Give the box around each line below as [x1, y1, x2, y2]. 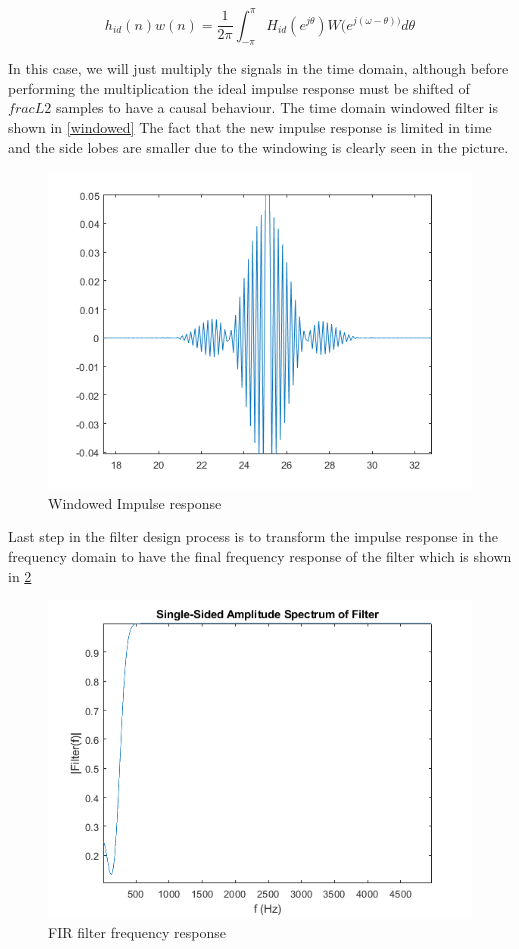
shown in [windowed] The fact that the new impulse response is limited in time [8, 117, 492, 138]
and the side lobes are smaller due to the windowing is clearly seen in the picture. [8, 136, 509, 157]
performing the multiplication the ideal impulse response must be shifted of [8, 77, 470, 98]
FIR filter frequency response [48, 921, 226, 942]
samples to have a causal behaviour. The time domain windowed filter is [55, 97, 499, 118]
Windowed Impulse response [48, 492, 222, 513]
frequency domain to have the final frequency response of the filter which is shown [8, 546, 512, 567]
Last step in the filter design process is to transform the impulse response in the [8, 526, 498, 547]
